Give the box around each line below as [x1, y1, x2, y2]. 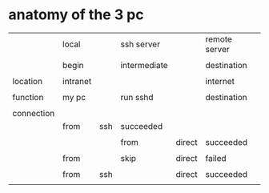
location [12, 75, 42, 86]
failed [205, 152, 227, 163]
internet [205, 75, 235, 86]
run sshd [120, 91, 154, 103]
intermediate [120, 59, 168, 70]
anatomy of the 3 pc [8, 6, 144, 24]
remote [205, 34, 232, 45]
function [12, 91, 44, 103]
